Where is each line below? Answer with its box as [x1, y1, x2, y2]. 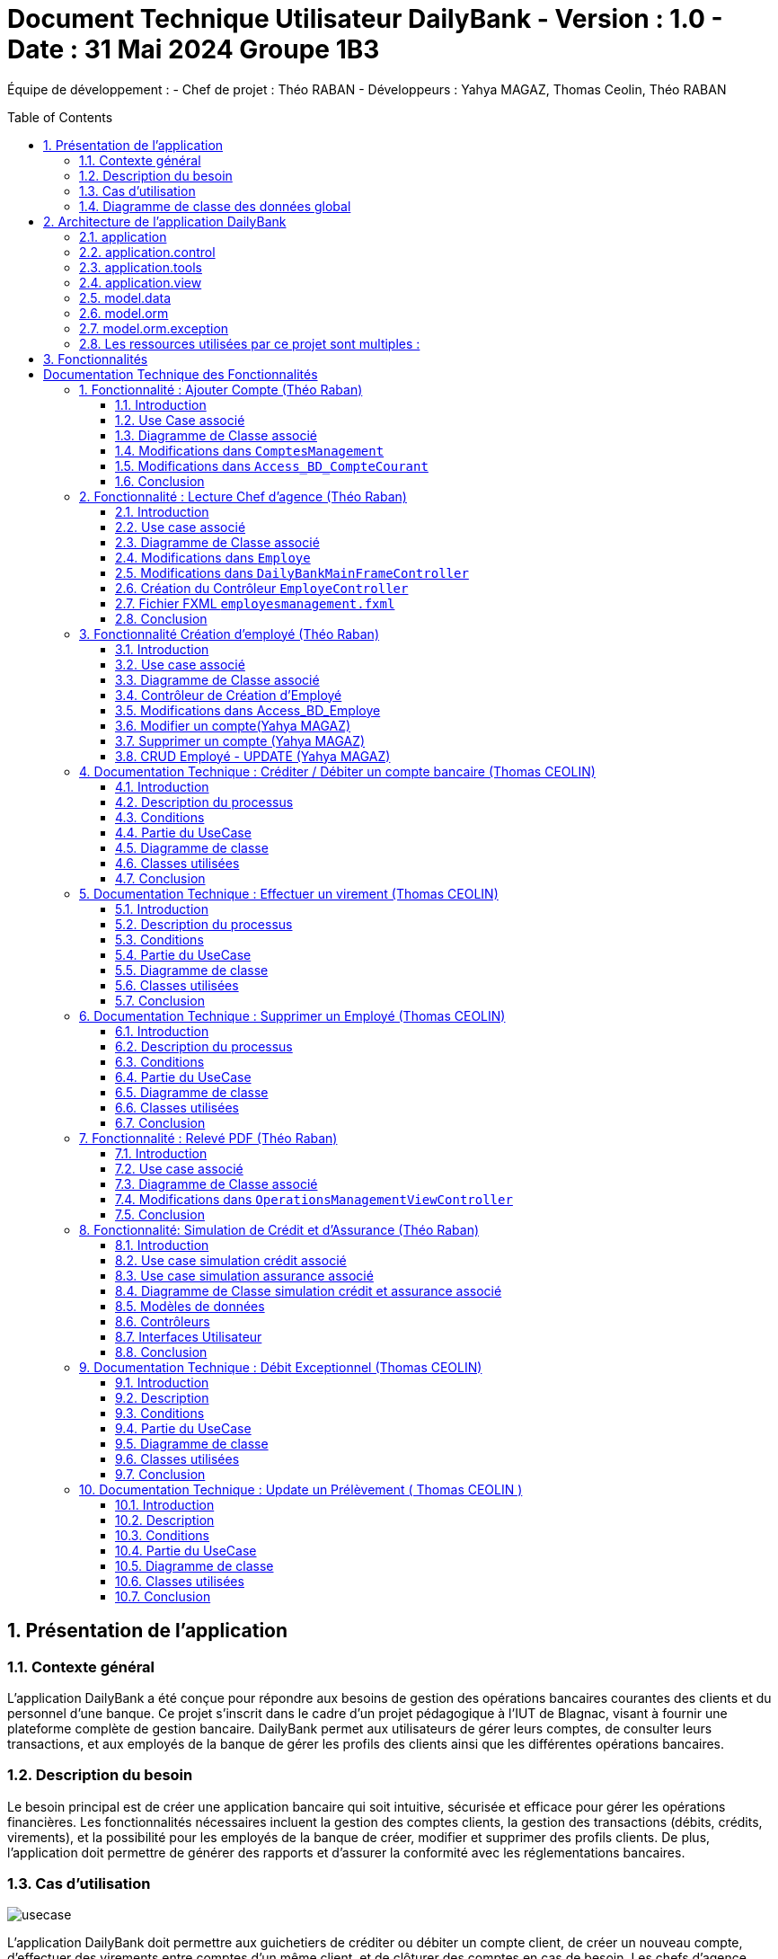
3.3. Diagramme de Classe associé [115, 671, 320, 687]
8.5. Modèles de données [115, 1298, 265, 1314]
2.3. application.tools [79, 259, 202, 275]
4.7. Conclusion [115, 870, 206, 886]
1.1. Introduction [115, 396, 207, 412]
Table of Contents [7, 109, 113, 125]
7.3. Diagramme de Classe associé [115, 1175, 318, 1192]
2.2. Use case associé [115, 519, 246, 535]
